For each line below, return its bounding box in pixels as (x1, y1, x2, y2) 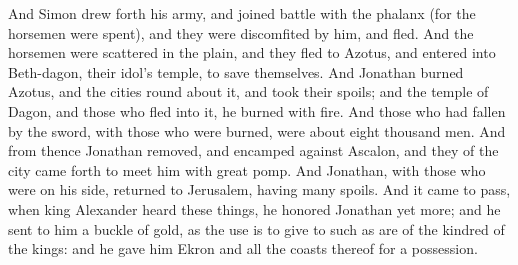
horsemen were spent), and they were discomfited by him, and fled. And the (8, 22, 474, 43)
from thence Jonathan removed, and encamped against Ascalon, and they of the (8, 140, 499, 161)
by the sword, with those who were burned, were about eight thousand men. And (8, 120, 506, 141)
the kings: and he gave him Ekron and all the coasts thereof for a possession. (8, 238, 478, 259)
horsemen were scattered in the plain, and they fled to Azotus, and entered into (8, 42, 496, 63)
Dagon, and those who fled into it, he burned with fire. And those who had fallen (8, 100, 506, 121)
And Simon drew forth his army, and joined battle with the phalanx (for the (8, 3, 476, 23)
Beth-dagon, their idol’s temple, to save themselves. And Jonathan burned (8, 61, 464, 82)
